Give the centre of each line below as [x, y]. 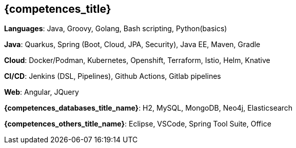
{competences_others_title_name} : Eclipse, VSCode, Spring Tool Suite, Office [138, 124]
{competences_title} [58, 9]
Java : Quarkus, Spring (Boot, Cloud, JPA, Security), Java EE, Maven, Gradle [132, 45]
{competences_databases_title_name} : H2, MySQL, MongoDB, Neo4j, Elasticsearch [149, 108]
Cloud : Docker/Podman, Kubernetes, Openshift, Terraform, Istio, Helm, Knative [137, 60]
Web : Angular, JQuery [42, 92]
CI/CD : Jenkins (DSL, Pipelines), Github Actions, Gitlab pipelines [113, 76]
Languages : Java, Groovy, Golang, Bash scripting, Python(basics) [116, 29]
